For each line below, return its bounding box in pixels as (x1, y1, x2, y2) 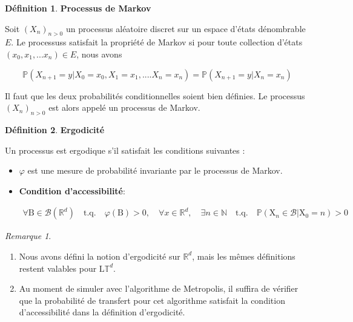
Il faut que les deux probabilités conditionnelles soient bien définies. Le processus (5, 89, 305, 102)
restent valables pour (19, 261, 97, 274)
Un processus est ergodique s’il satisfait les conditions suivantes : (5, 143, 245, 156)
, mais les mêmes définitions (192, 249, 295, 262)
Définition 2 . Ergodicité (5, 123, 105, 136)
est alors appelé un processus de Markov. (48, 101, 200, 114)
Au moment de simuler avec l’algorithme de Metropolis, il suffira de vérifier (19, 282, 299, 295)
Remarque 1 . (5, 229, 51, 242)
